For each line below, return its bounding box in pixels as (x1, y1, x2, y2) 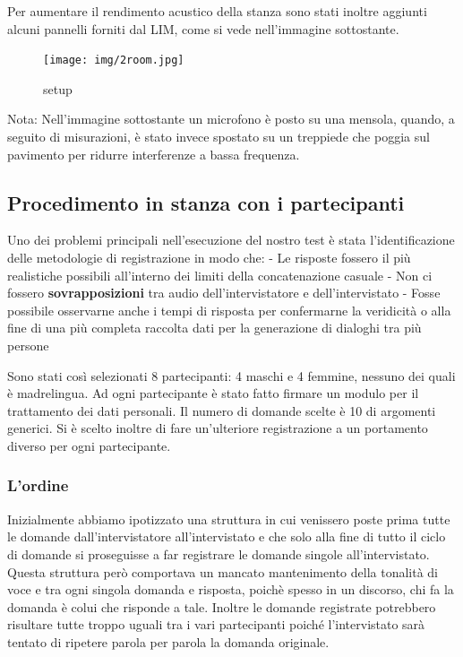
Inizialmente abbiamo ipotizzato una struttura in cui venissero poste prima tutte (7, 509, 450, 528)
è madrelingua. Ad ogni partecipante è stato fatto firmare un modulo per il (7, 384, 419, 402)
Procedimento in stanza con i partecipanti (7, 188, 405, 216)
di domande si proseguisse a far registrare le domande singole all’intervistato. (7, 544, 430, 563)
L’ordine (7, 474, 69, 497)
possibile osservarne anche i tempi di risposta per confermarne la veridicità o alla (7, 300, 451, 319)
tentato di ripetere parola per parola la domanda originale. (7, 632, 330, 651)
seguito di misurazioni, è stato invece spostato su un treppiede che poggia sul (7, 127, 430, 146)
